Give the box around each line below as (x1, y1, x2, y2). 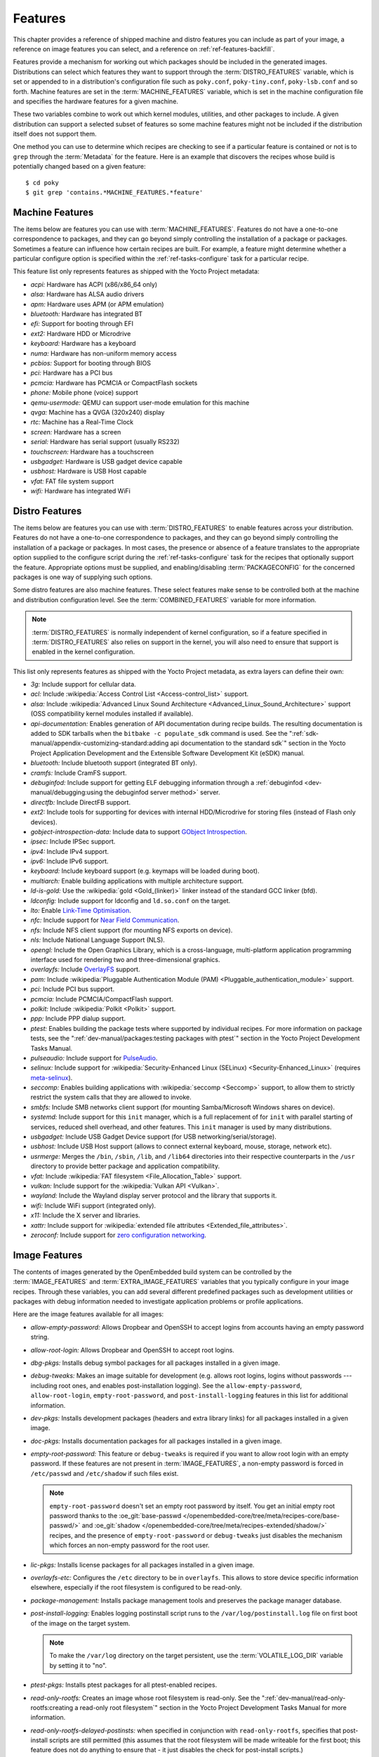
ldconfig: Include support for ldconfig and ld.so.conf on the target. (30, 896, 231, 905)
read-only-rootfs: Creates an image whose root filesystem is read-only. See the (30, 1694, 260, 1702)
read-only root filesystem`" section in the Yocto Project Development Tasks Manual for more (79, 1703, 347, 1711)
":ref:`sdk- (288, 730, 319, 738)
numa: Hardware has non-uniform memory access (30, 349, 177, 358)
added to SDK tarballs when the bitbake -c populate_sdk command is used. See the (30, 730, 288, 738)
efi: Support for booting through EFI (30, 320, 133, 328)
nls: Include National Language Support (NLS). (30, 935, 165, 945)
